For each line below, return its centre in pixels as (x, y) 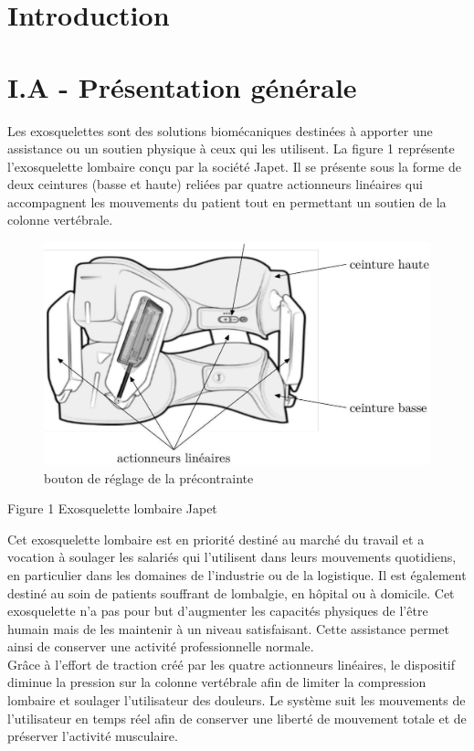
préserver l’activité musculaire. (93, 736)
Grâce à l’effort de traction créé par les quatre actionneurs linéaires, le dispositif (231, 664)
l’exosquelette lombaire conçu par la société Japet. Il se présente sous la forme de (234, 166)
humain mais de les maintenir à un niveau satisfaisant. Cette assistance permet (229, 628)
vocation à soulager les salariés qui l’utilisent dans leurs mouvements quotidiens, (232, 557)
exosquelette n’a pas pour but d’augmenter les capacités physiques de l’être (218, 611)
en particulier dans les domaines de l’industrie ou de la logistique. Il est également (237, 574)
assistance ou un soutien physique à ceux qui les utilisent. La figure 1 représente (231, 148)
